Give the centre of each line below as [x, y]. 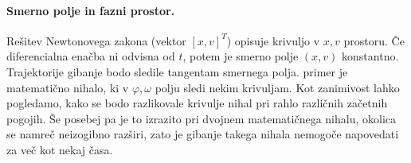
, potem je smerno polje [241, 56]
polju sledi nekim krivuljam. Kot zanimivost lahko [277, 87]
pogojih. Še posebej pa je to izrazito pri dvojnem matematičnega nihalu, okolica [202, 118]
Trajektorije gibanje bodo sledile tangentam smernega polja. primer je [177, 71]
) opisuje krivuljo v [273, 40]
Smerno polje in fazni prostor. [91, 10]
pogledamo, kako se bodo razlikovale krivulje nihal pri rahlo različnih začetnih [197, 103]
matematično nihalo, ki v [68, 87]
